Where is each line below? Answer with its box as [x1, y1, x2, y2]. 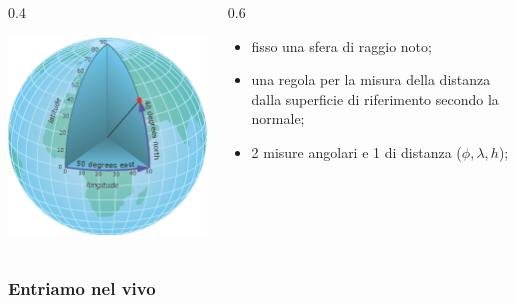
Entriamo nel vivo [8, 275, 156, 300]
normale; [251, 108, 305, 129]
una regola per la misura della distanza [251, 69, 491, 90]
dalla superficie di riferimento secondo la [251, 88, 499, 109]
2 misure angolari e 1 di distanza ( [251, 141, 462, 162]
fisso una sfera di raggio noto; [251, 35, 432, 56]
